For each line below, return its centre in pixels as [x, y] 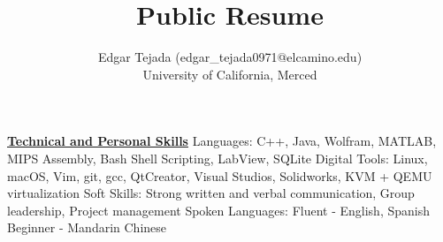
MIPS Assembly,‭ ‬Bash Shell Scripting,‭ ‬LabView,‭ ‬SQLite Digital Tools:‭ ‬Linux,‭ [218, 158]
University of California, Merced [230, 74]
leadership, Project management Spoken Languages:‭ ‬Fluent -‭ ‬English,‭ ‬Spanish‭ [218, 210]
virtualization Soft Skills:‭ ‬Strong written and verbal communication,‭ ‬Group [211, 193]
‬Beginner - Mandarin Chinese [87, 227]
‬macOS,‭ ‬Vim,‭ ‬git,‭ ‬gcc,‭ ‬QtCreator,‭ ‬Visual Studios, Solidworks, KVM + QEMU [220, 175]
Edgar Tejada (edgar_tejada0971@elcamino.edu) [230, 57]
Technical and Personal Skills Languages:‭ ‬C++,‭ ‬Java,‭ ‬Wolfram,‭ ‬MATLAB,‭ [222, 141]
